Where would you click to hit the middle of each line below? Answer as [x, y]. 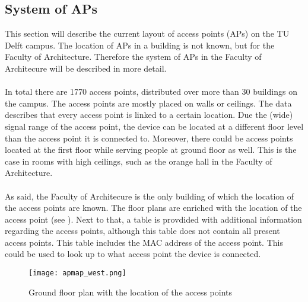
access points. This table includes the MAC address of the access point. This [144, 242]
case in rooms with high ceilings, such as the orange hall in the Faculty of [139, 161]
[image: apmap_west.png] [77, 273]
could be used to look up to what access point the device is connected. [133, 254]
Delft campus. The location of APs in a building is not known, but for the [140, 45]
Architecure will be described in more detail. [86, 68]
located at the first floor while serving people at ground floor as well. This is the [151, 150]
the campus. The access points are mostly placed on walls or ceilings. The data [148, 103]
